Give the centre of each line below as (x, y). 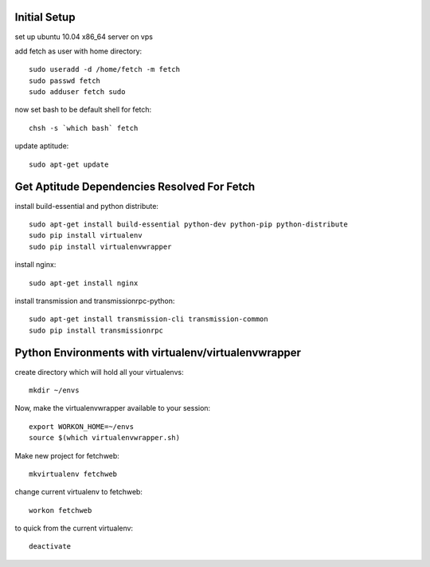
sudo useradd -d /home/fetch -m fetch (105, 69)
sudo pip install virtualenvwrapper (100, 246)
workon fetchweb (61, 510)
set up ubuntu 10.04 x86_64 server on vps (84, 37)
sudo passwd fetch (65, 81)
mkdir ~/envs (54, 390)
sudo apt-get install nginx (84, 283)
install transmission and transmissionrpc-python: (95, 301)
